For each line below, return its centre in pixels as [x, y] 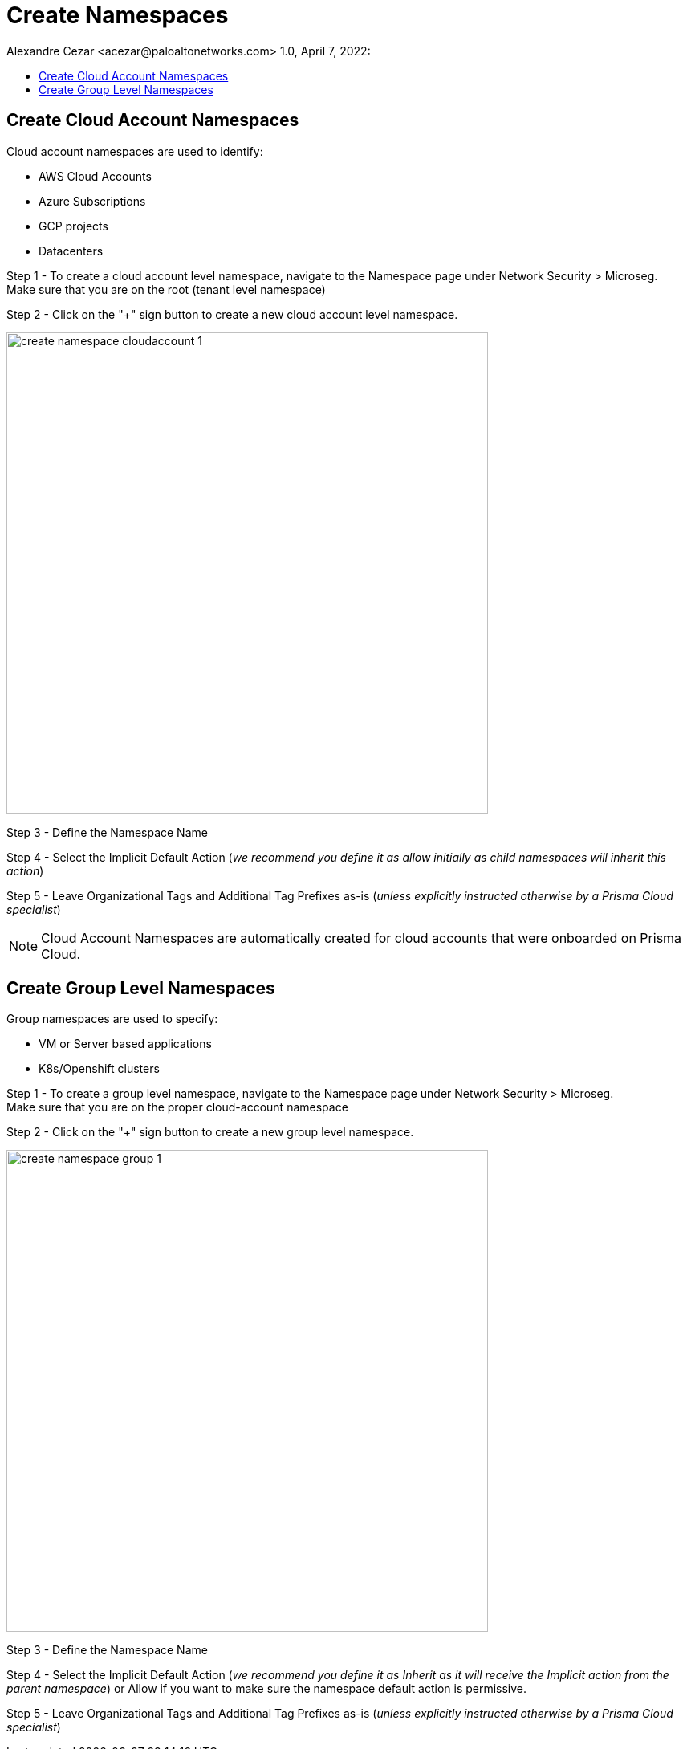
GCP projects [73, 226]
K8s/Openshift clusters [99, 1069]
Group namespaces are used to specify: [112, 1019]
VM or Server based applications [125, 1044]
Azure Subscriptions [92, 201]
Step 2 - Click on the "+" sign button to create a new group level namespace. [210, 1132]
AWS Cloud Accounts [95, 176]
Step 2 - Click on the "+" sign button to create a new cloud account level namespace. [232, 314]
